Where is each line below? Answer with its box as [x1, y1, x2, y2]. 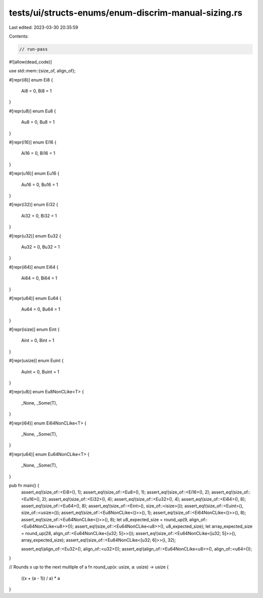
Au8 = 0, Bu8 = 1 [21, 119, 55, 125]
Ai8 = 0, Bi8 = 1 [21, 88, 52, 94]
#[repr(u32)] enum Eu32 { [9, 233, 61, 239]
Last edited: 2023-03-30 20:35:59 [9, 24, 78, 30]
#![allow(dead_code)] [9, 59, 52, 64]
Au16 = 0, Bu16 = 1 [21, 181, 58, 188]
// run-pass [19, 46, 48, 52]
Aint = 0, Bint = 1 [21, 338, 55, 343]
